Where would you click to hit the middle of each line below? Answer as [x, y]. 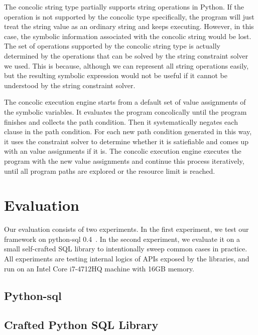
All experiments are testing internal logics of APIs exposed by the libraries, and [127, 258]
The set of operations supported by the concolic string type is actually [112, 46]
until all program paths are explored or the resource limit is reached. [110, 171]
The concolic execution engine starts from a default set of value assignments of [125, 102]
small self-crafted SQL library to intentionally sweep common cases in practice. [126, 249]
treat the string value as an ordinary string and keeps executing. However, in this [129, 26]
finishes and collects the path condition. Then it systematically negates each [121, 121]
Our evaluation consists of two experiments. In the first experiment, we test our [126, 229]
